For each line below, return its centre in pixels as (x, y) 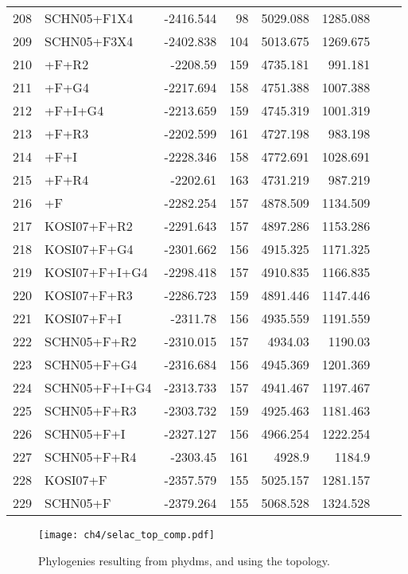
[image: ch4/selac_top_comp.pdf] (126, 535)
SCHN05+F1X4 (89, 18)
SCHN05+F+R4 (91, 457)
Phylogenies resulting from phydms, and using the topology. (184, 560)
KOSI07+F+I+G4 (96, 272)
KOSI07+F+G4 (89, 249)
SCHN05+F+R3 (91, 410)
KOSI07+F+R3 (89, 295)
